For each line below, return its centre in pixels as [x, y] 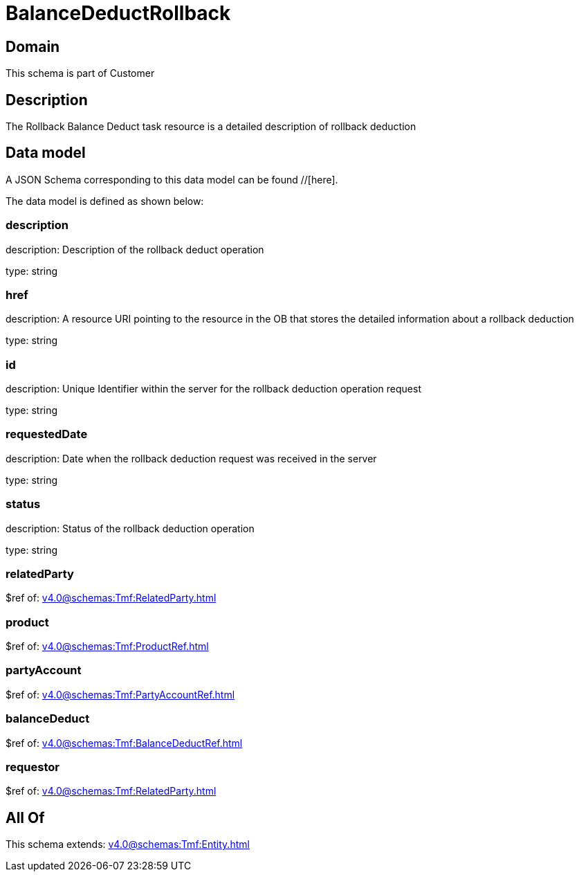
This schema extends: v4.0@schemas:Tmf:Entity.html [128, 844]
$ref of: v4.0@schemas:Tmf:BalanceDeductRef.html [124, 743]
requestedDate [47, 434]
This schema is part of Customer [80, 73]
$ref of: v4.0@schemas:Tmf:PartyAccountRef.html [120, 694]
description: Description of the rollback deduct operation [135, 249]
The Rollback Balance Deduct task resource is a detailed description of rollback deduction [211, 127]
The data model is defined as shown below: [105, 201]
